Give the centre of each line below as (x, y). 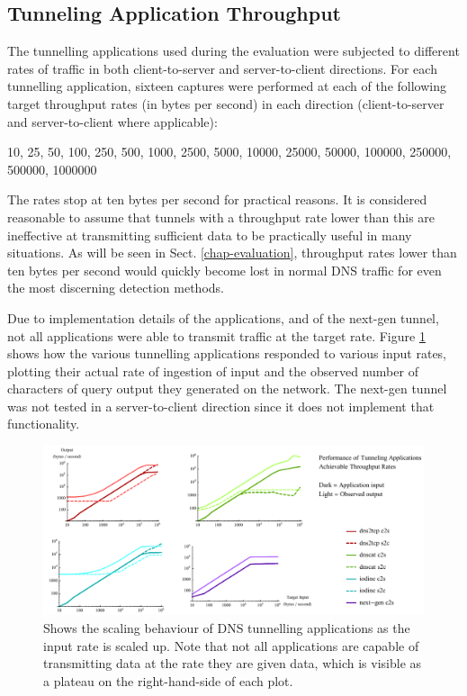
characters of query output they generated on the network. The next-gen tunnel (227, 389)
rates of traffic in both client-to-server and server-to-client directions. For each (222, 68)
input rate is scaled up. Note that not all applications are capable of (231, 645)
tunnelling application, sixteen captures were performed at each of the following (227, 86)
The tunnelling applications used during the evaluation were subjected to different (233, 51)
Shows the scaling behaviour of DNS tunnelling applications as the (227, 628)
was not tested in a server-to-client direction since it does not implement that (221, 406)
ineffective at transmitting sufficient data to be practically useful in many (210, 235)
